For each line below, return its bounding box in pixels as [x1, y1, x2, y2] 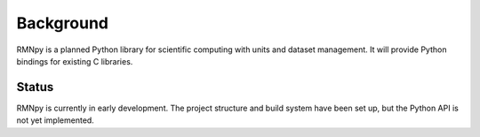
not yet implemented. [16, 115, 95, 126]
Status [16, 80, 54, 95]
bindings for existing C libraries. [16, 56, 133, 66]
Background [16, 13, 108, 33]
